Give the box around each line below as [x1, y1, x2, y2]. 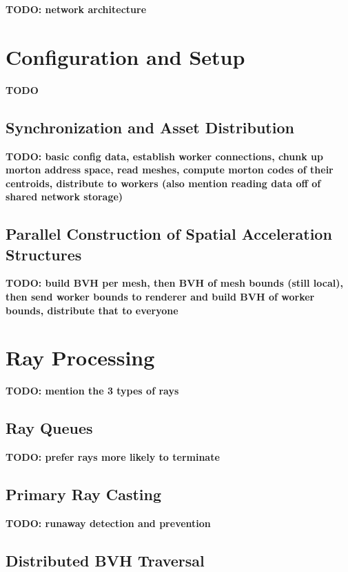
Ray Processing [6, 343, 155, 372]
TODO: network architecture [6, 2, 147, 16]
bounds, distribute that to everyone [6, 303, 178, 317]
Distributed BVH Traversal [6, 549, 205, 571]
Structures [6, 243, 82, 265]
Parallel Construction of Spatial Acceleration [6, 223, 332, 245]
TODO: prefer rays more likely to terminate [6, 450, 220, 464]
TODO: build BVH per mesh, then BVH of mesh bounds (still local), [6, 276, 343, 290]
